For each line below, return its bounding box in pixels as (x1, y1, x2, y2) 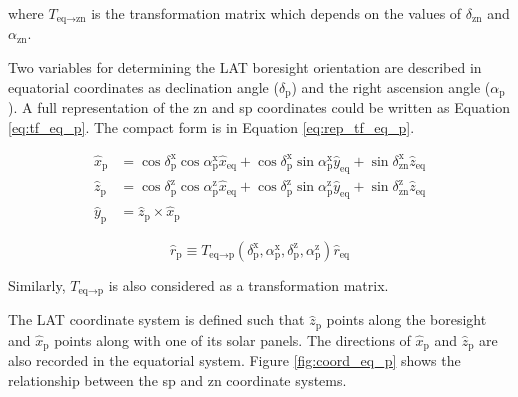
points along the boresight (326, 309, 487, 330)
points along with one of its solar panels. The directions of (54, 329, 411, 350)
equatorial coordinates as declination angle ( (8, 76, 279, 97)
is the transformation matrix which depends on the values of (91, 3, 462, 23)
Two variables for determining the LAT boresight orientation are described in (8, 57, 482, 78)
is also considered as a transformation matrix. (108, 274, 389, 295)
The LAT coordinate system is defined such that (8, 309, 305, 330)
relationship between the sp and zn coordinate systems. (8, 369, 347, 390)
